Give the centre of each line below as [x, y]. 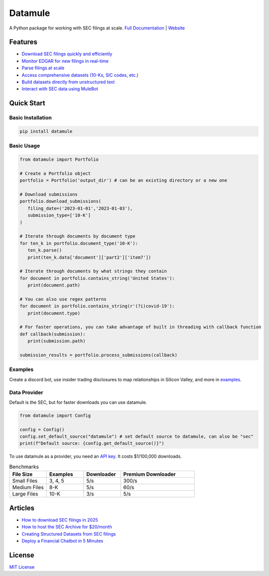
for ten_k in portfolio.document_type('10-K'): [79, 243]
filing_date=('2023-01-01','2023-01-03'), [80, 208]
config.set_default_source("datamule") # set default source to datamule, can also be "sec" [136, 436]
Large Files [25, 494]
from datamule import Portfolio [59, 159]
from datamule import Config [55, 415]
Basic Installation [30, 118]
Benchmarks [24, 467]
